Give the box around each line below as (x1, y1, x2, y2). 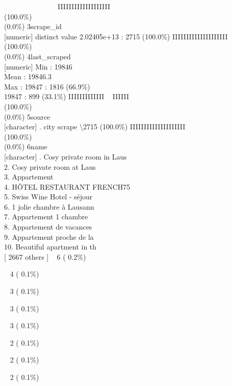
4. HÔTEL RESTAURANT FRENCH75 (4, 181, 131, 192)
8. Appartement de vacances (4, 221, 92, 232)
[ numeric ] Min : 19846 (4, 61, 72, 72)
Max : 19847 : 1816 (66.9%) (4, 81, 90, 92)
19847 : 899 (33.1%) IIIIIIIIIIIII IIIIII (4, 91, 129, 102)
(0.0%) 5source (4, 111, 50, 122)
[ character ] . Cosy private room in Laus (4, 151, 127, 162)
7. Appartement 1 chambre (4, 211, 88, 222)
